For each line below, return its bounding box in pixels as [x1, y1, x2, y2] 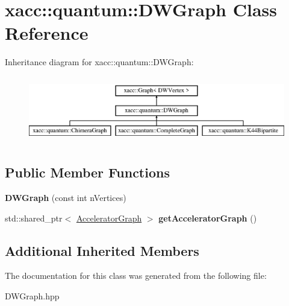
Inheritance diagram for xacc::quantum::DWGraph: [5, 56, 194, 68]
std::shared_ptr [5, 211, 63, 224]
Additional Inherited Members [5, 241, 199, 260]
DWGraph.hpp [5, 289, 60, 302]
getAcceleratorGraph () [158, 211, 257, 224]
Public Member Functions [5, 163, 170, 182]
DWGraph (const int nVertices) [5, 191, 126, 203]
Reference [5, 21, 89, 45]
